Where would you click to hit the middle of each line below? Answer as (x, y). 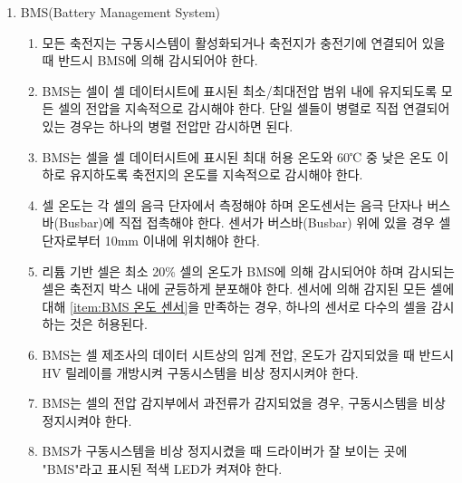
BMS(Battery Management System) (120, 12)
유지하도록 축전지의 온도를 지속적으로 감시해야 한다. (217, 174)
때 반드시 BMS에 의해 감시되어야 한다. (150, 60)
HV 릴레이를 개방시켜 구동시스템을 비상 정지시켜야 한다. (200, 372)
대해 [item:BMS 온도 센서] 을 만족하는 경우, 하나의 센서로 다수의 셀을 (234, 306)
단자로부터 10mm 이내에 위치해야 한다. (151, 240)
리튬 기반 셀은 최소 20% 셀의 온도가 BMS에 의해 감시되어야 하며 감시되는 (248, 270)
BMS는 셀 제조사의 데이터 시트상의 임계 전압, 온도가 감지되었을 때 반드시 (248, 354)
